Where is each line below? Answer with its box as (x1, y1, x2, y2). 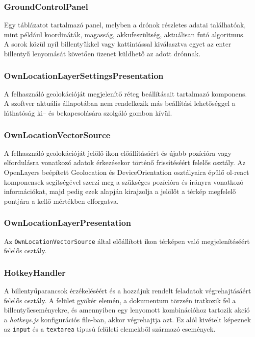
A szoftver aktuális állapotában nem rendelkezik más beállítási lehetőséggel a (4, 98, 235, 108)
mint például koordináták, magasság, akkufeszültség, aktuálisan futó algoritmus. (4, 29, 245, 39)
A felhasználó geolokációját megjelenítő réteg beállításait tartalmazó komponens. (4, 88, 247, 98)
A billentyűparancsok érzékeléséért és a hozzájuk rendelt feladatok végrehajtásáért (4, 286, 251, 296)
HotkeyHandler (4, 266, 66, 278)
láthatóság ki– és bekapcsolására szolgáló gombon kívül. (4, 108, 172, 118)
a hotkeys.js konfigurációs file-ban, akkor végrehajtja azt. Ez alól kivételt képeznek (4, 314, 251, 324)
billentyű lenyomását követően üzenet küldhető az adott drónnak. (4, 48, 201, 58)
